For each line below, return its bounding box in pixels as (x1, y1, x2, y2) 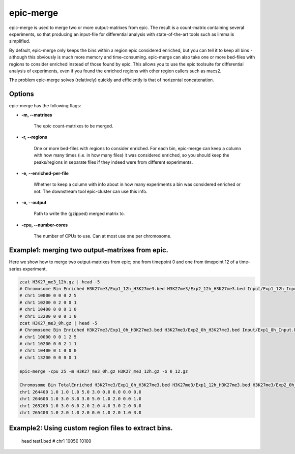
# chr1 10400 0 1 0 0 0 (19, 348, 77, 354)
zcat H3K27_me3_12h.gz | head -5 (19, 279, 100, 285)
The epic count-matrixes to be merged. (33, 123, 113, 129)
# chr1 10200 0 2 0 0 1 (19, 300, 77, 305)
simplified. (9, 38, 30, 44)
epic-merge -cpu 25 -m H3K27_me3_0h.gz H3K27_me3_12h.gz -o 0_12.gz (19, 368, 188, 374)
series (9, 266, 22, 272)
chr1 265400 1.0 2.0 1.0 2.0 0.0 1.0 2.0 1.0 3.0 (19, 410, 142, 415)
